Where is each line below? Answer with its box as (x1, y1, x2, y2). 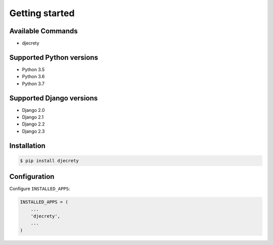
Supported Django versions (9, 94, 98, 102)
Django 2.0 (22, 107, 45, 113)
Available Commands (9, 27, 78, 35)
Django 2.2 (22, 121, 45, 127)
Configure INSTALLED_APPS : (9, 186, 70, 192)
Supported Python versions (9, 53, 99, 62)
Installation (9, 141, 45, 150)
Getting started (9, 8, 75, 19)
